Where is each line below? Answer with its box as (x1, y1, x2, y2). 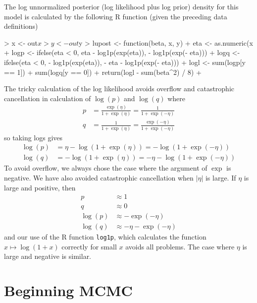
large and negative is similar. (4, 251, 92, 261)
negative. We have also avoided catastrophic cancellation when (4, 172, 194, 182)
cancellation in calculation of (4, 93, 91, 103)
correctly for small (61, 241, 117, 251)
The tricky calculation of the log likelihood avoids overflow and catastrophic (4, 83, 235, 94)
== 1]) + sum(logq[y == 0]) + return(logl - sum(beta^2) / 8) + (4, 66, 202, 77)
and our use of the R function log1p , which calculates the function (4, 232, 206, 242)
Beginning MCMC (4, 280, 133, 301)
